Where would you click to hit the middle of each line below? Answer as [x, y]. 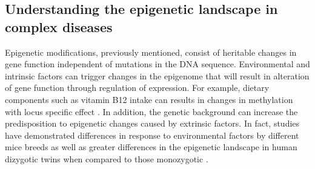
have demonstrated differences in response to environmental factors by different [152, 135]
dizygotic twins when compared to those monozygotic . [107, 158]
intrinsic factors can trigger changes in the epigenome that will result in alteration [157, 75]
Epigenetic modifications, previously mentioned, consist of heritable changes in [151, 52]
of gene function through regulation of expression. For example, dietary [137, 88]
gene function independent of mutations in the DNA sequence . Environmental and [157, 64]
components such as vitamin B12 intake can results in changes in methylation [149, 99]
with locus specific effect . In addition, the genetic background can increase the [151, 111]
